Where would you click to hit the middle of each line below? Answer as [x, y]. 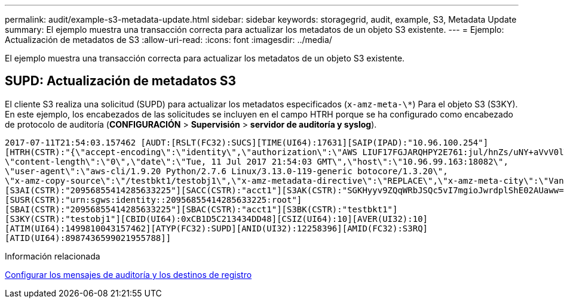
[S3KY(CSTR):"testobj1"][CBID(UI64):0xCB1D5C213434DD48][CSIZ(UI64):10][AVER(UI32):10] [217, 219]
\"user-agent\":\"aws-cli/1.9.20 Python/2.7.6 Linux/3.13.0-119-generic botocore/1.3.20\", [226, 171]
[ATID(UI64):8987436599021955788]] [88, 238]
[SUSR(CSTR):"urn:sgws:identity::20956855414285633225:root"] [154, 200]
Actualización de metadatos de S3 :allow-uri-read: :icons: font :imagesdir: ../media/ [168, 40]
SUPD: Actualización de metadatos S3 [121, 81]
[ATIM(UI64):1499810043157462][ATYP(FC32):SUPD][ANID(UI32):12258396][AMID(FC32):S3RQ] [217, 228]
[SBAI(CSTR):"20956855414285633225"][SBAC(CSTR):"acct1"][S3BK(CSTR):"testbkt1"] [201, 209]
